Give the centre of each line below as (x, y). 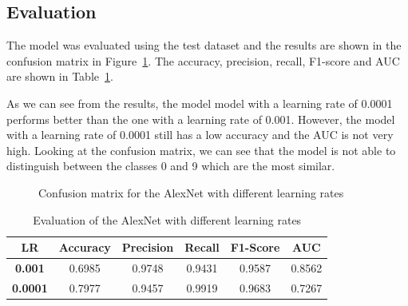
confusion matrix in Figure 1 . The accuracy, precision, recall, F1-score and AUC (203, 60)
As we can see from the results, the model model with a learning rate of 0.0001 (200, 103)
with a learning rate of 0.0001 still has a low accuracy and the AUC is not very (200, 135)
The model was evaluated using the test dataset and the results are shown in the (204, 45)
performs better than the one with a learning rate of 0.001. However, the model (201, 119)
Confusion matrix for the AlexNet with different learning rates (191, 192)
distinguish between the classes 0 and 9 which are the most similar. (171, 166)
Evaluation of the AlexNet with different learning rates (167, 219)
